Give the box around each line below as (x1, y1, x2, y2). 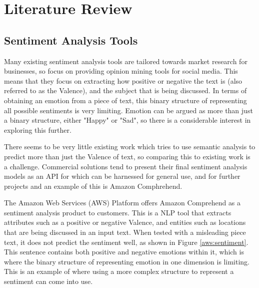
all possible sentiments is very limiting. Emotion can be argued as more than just (4, 105, 253, 115)
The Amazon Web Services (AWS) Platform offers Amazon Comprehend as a (4, 197, 241, 208)
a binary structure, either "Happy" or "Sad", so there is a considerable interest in (4, 115, 251, 125)
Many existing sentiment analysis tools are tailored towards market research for (4, 56, 247, 66)
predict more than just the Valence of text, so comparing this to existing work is (4, 151, 250, 161)
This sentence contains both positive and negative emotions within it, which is (4, 246, 244, 257)
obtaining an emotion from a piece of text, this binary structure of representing (4, 95, 247, 105)
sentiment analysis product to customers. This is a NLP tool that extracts (4, 207, 231, 217)
